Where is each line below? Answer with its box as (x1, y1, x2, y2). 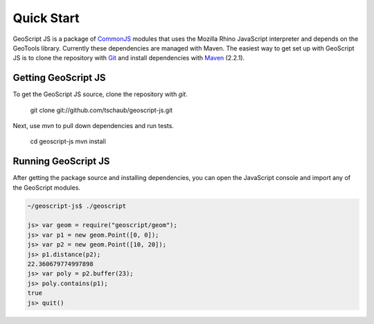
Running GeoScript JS (12, 156, 110, 168)
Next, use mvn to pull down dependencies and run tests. (12, 122, 175, 130)
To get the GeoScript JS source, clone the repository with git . (12, 90, 188, 98)
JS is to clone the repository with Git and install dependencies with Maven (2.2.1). (12, 54, 245, 62)
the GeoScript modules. (12, 183, 81, 192)
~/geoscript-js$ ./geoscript (27, 201, 127, 210)
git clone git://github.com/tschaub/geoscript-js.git (30, 106, 173, 114)
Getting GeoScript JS (12, 72, 106, 84)
